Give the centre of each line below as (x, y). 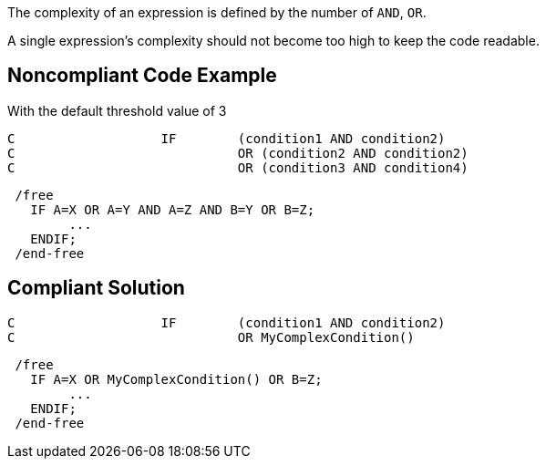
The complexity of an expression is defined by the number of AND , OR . (217, 12)
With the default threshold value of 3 (117, 110)
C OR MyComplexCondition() (211, 337)
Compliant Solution (96, 288)
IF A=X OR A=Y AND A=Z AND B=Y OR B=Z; (173, 209)
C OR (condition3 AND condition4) (238, 167)
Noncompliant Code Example (142, 76)
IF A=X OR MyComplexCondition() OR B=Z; (176, 379)
